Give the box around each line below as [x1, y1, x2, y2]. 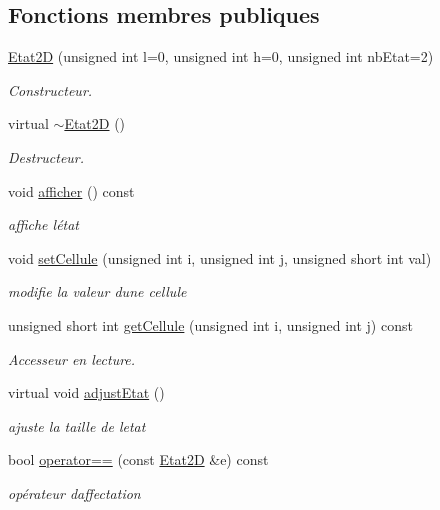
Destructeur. [8, 146, 85, 167]
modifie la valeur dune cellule [8, 281, 187, 302]
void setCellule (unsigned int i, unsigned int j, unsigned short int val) [8, 247, 432, 268]
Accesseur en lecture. [8, 348, 136, 369]
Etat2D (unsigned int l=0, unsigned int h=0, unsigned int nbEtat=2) [8, 46, 434, 67]
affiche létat [8, 214, 80, 235]
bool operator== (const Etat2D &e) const [8, 449, 269, 470]
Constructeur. [8, 79, 93, 100]
